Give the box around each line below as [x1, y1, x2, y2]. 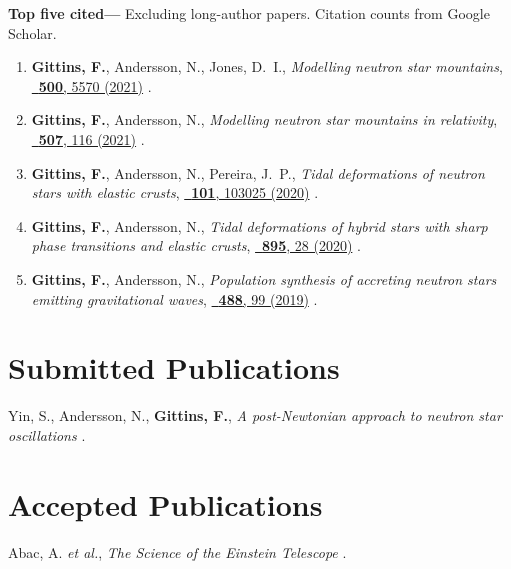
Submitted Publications [8, 347, 340, 388]
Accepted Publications [8, 483, 323, 524]
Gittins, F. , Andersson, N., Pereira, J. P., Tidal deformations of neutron [31, 162, 485, 183]
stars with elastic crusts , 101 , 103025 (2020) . [31, 182, 319, 203]
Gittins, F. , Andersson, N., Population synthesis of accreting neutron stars [31, 268, 497, 289]
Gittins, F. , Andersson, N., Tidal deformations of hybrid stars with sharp [31, 215, 488, 236]
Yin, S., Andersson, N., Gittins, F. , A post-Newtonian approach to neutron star [8, 405, 502, 426]
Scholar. [8, 22, 57, 43]
